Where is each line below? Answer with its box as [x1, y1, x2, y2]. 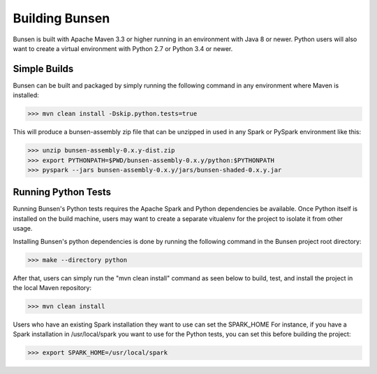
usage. [13, 224, 33, 233]
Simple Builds [13, 63, 74, 75]
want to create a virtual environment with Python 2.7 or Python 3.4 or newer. [13, 44, 233, 52]
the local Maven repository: [13, 284, 92, 292]
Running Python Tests [13, 186, 112, 199]
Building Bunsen [13, 10, 110, 26]
